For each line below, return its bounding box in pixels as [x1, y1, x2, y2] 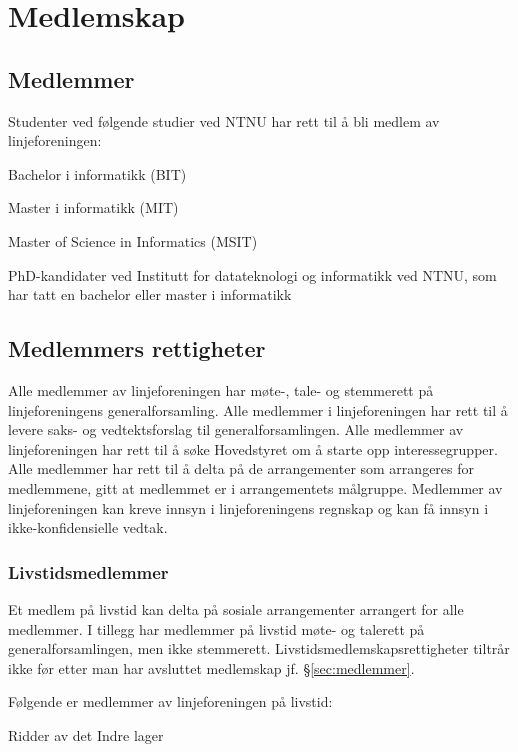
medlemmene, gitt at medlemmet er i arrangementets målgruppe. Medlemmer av [8, 477, 503, 498]
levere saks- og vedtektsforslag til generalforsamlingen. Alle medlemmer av [8, 419, 464, 440]
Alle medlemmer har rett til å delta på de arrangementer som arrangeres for [8, 458, 475, 479]
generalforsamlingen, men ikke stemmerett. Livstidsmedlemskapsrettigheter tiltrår [8, 638, 510, 659]
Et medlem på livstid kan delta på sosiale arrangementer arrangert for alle [8, 598, 464, 619]
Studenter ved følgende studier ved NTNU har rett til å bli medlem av [8, 110, 440, 131]
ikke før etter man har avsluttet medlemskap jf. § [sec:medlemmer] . [8, 657, 415, 678]
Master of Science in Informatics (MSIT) [8, 230, 258, 251]
